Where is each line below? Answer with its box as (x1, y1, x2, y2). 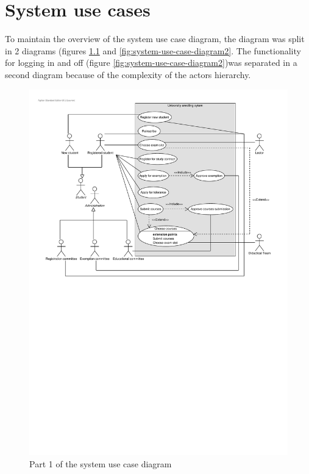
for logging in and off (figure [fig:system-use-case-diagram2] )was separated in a (5, 56, 297, 69)
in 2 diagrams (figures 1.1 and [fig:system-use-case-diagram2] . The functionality (5, 44, 301, 57)
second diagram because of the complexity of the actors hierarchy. (5, 68, 251, 81)
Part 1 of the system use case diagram (29, 458, 172, 470)
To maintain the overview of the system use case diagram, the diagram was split (5, 32, 305, 45)
